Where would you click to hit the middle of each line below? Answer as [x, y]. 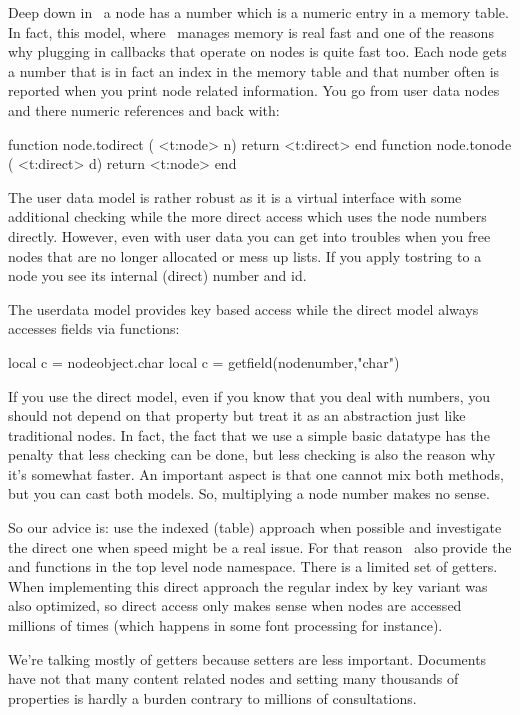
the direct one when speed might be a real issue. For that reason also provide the [260, 546]
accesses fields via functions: [94, 328]
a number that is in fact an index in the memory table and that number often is [254, 70]
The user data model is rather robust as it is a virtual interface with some [235, 196]
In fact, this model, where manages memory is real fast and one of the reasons [251, 31]
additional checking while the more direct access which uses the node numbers [247, 216]
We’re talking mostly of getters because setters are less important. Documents [247, 658]
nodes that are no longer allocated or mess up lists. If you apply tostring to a [245, 255]
